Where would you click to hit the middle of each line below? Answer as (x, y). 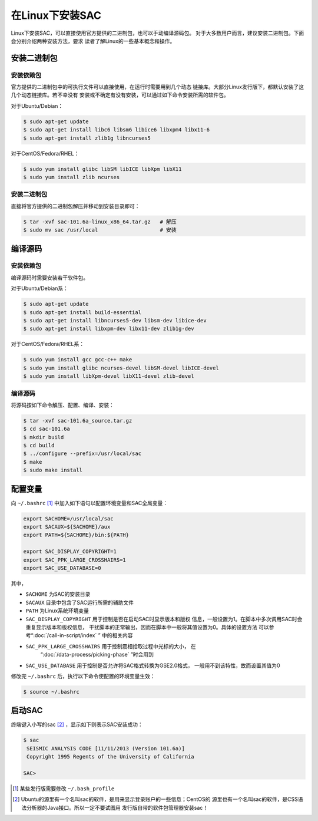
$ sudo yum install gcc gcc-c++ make (78, 360)
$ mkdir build (44, 437)
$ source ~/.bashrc (51, 692)
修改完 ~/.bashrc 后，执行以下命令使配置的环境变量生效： (83, 676)
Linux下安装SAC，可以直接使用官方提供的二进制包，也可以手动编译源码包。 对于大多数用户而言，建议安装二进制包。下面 (158, 33)
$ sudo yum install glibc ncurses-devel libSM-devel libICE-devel (121, 368)
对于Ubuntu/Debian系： (40, 288)
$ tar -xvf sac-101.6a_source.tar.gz (78, 421)
